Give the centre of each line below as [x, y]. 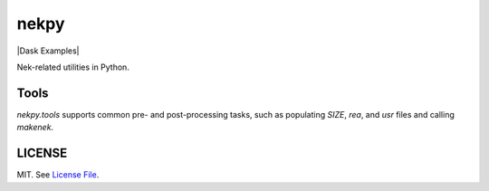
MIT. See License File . [58, 175]
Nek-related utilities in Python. [73, 67]
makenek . [35, 128]
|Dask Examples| [48, 51]
